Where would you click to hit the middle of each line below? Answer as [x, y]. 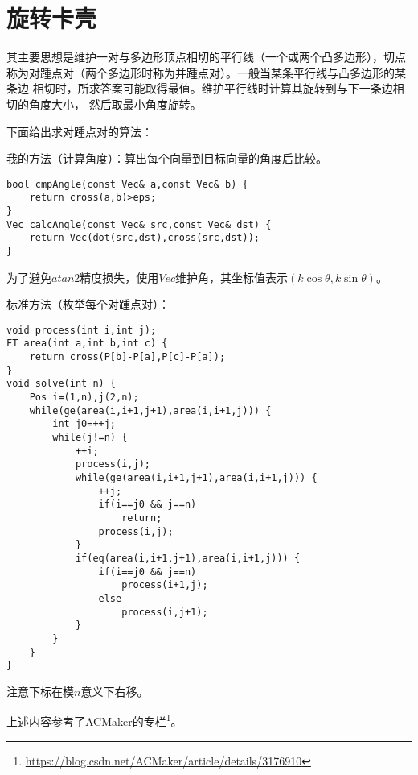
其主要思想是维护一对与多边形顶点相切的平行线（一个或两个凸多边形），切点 [206, 57]
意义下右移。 [115, 691]
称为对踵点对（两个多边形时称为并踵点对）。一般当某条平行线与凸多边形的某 [206, 72]
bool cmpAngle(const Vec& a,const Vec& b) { [127, 184]
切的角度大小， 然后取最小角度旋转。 [104, 104]
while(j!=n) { [90, 438]
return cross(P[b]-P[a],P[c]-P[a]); [127, 357]
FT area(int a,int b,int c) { [87, 344]
